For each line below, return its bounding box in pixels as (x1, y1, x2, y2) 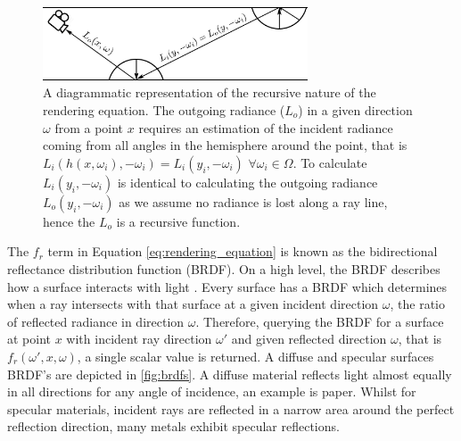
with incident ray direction (66, 329, 212, 348)
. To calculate (292, 153, 367, 171)
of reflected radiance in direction (7, 312, 185, 330)
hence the (43, 212, 95, 230)
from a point (54, 118, 124, 137)
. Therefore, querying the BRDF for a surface (195, 312, 444, 330)
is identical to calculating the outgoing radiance (117, 172, 378, 191)
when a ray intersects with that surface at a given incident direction (7, 295, 379, 313)
